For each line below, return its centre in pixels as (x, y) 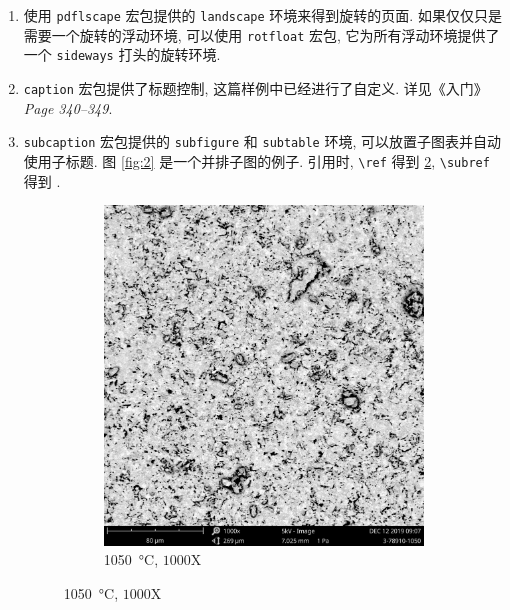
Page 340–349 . (68, 107)
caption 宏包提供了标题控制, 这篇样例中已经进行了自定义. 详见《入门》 (255, 87)
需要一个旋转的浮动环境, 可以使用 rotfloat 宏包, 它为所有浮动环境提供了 (261, 34)
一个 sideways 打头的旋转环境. (122, 54)
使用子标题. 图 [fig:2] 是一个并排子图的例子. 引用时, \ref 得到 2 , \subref (256, 160)
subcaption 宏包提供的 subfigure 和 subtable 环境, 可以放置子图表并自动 (262, 141)
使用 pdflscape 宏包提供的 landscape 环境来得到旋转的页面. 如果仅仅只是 (262, 15)
